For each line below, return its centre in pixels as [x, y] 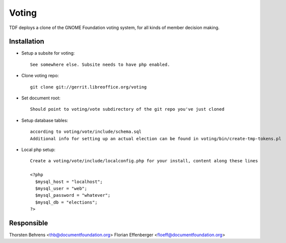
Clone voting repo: [40, 76]
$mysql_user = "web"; [61, 188]
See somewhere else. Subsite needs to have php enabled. [100, 64]
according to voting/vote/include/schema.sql [86, 132]
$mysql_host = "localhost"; [69, 182]
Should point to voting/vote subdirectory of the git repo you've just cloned [127, 109]
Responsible [29, 223]
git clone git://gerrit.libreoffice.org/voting [88, 87]
